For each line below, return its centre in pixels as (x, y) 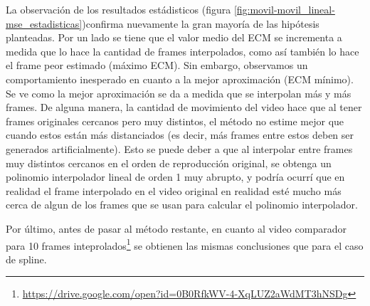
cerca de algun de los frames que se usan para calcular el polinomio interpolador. (182, 205)
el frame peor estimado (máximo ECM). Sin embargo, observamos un (157, 65)
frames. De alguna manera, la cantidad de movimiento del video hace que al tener (184, 107)
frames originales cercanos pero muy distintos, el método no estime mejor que (175, 121)
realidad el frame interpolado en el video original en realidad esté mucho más (174, 190)
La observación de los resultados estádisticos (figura (118, 9)
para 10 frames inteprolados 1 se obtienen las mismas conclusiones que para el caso (185, 244)
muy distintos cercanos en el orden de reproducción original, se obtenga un (169, 163)
